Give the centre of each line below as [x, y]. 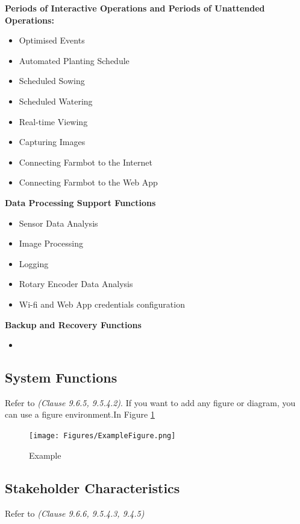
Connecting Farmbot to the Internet [86, 162]
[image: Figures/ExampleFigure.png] [102, 436]
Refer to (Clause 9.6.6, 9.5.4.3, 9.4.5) [75, 513]
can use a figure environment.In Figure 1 [80, 414]
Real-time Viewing [53, 121]
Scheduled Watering [56, 101]
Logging [34, 263]
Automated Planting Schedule [74, 60]
